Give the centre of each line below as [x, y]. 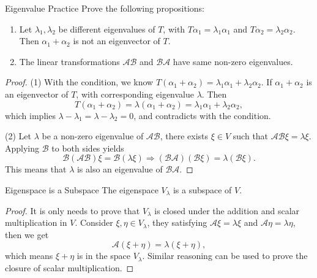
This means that [36, 169]
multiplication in [36, 222]
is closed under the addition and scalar [227, 210]
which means [29, 256]
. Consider [94, 222]
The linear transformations [69, 61]
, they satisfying [177, 222]
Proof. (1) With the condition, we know [79, 82]
